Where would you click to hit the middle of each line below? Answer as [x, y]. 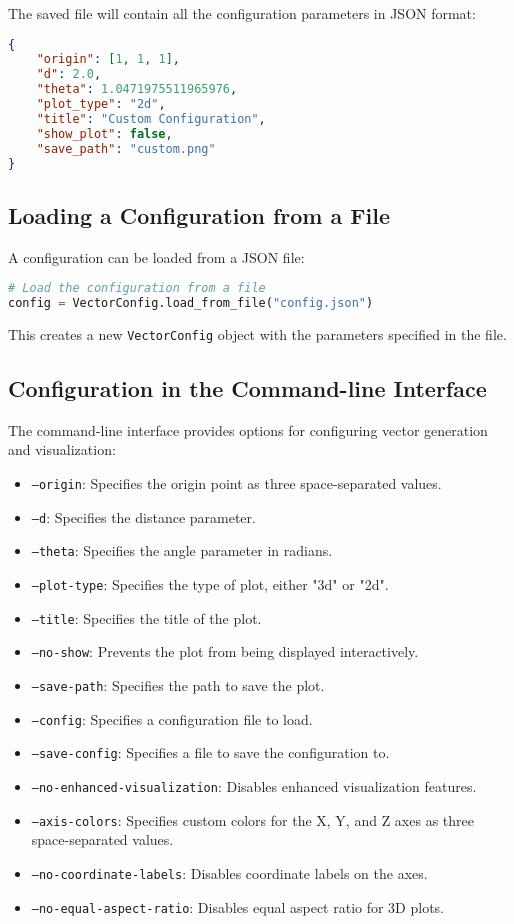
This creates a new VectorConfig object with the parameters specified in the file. [257, 334]
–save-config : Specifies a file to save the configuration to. [210, 752]
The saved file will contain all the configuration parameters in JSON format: [242, 13]
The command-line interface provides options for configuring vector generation [248, 429]
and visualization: [62, 449]
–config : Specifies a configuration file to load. [172, 718]
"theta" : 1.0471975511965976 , [137, 89]
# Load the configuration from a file [137, 288]
